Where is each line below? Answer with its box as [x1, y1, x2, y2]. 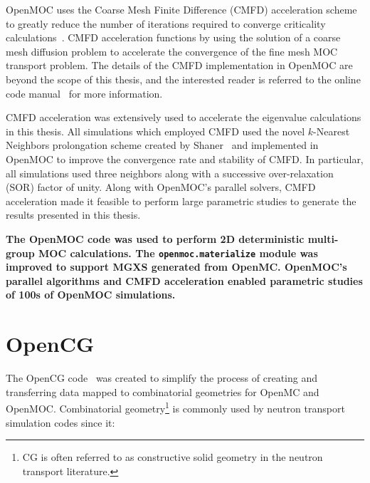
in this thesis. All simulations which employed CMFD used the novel [6, 123, 305, 138]
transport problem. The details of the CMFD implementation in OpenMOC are [6, 58, 353, 73]
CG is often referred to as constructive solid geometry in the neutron [22, 450, 323, 464]
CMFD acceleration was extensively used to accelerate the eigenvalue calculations [6, 110, 361, 125]
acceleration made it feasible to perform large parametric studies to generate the [6, 193, 356, 208]
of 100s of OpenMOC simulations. [6, 287, 176, 302]
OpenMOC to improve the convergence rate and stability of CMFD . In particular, [6, 151, 364, 166]
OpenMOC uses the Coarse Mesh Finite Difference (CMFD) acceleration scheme [6, 2, 357, 16]
